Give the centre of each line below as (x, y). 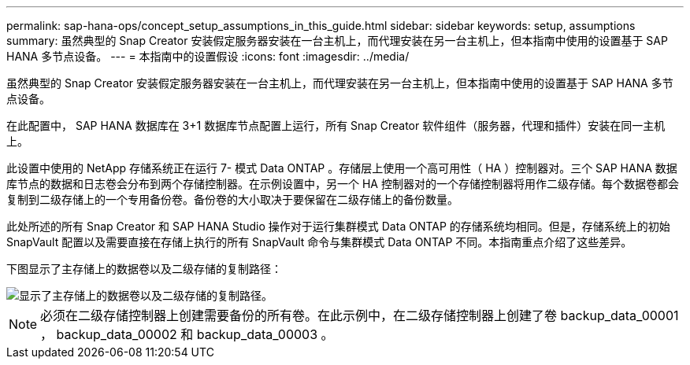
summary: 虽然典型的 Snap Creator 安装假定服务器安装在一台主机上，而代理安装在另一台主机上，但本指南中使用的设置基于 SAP (337, 41)
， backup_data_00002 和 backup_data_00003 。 (187, 334)
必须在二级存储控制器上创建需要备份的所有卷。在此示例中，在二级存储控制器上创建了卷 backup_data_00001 (360, 315)
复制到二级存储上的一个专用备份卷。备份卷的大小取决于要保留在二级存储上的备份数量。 (232, 199)
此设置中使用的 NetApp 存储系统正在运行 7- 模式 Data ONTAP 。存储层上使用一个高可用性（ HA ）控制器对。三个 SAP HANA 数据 (342, 168)
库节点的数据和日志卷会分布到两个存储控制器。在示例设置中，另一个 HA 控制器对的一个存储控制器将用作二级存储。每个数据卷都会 (343, 184)
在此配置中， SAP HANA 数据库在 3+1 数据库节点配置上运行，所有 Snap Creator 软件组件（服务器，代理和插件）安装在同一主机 (336, 125)
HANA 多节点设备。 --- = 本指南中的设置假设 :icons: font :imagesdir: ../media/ (208, 56)
